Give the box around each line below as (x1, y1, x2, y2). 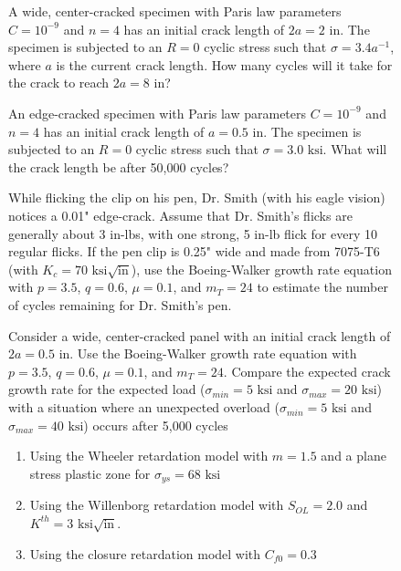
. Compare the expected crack (223, 361, 391, 380)
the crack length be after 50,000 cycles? (8, 157, 229, 176)
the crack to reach (8, 73, 110, 92)
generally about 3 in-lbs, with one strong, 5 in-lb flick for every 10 (8, 223, 377, 243)
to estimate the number (257, 277, 388, 296)
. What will (322, 140, 387, 159)
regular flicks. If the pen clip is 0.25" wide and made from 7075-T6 (8, 242, 380, 261)
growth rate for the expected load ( (8, 379, 206, 399)
